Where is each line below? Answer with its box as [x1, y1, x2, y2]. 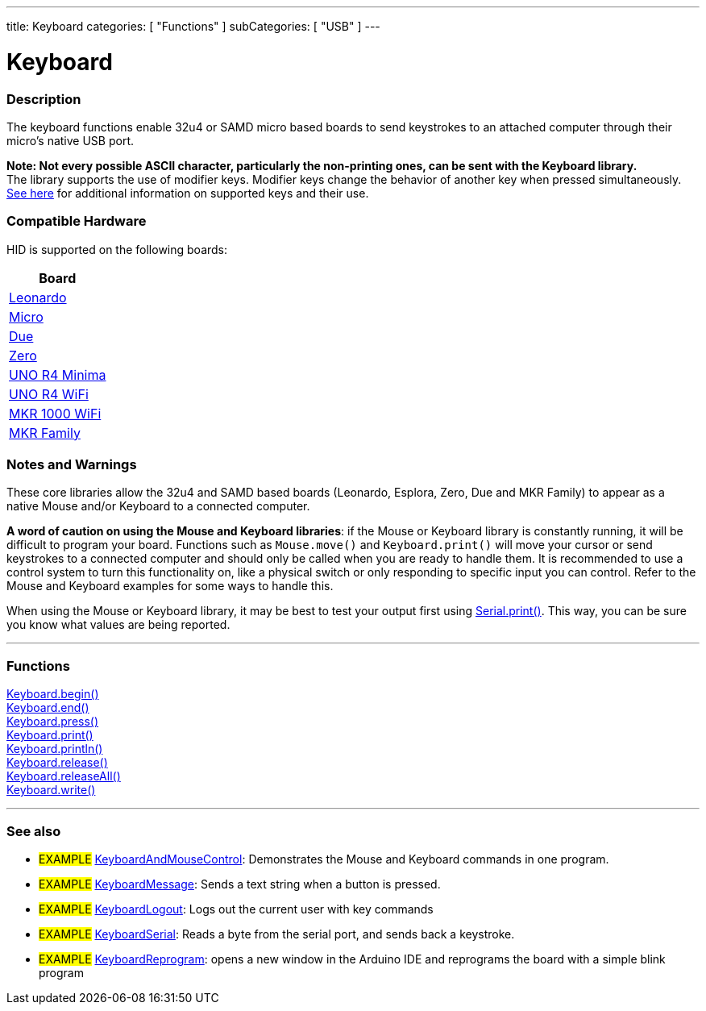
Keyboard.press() [6, 714, 99, 729]
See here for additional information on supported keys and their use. [6, 185, 369, 200]
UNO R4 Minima [9, 366, 106, 383]
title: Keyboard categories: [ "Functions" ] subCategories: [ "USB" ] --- [6, 19, 380, 33]
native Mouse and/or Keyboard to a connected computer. [6, 499, 310, 514]
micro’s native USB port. [6, 133, 135, 148]
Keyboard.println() [6, 742, 103, 756]
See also [6, 822, 61, 839]
